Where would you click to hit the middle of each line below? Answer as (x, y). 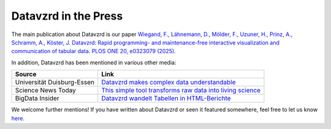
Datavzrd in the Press (67, 16)
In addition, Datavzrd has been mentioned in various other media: (94, 62)
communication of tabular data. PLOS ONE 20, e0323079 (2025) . (93, 51)
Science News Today (46, 90)
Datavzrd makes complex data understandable (169, 83)
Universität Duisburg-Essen (55, 83)
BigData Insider (37, 98)
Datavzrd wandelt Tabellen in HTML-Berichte (166, 98)
